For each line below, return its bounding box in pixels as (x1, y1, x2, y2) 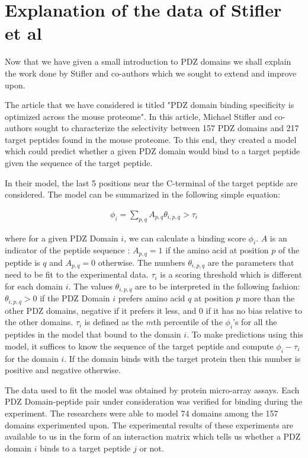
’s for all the (233, 316, 277, 328)
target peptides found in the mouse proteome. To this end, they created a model (5, 133, 297, 145)
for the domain (5, 352, 59, 364)
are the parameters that (207, 256, 294, 268)
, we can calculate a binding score (124, 231, 246, 244)
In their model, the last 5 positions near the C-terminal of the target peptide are (5, 176, 297, 189)
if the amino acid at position (165, 244, 269, 256)
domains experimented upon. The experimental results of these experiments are (5, 418, 294, 431)
